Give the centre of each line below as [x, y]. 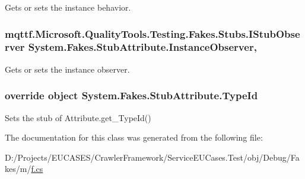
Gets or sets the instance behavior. [68, 7]
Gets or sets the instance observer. [67, 69]
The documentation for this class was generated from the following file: [134, 137]
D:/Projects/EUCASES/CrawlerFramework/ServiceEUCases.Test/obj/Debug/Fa [152, 157]
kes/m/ [18, 169]
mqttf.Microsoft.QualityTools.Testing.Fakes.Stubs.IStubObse [152, 33]
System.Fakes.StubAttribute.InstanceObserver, [142, 47]
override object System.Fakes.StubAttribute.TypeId [131, 95]
